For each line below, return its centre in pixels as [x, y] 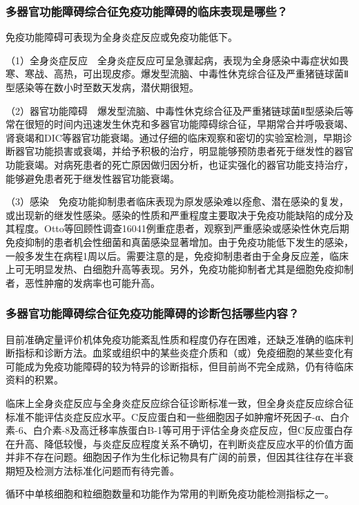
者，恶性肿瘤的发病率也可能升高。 [83, 282]
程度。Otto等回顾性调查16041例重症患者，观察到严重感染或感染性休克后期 [182, 228]
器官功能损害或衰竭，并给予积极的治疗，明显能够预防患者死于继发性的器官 [184, 151]
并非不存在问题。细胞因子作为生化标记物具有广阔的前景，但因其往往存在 [170, 457]
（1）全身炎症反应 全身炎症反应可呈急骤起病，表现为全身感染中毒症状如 [172, 60]
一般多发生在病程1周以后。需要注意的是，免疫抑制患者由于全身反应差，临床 [177, 255]
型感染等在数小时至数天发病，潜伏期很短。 [102, 87]
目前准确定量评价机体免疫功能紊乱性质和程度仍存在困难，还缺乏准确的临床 [175, 339]
